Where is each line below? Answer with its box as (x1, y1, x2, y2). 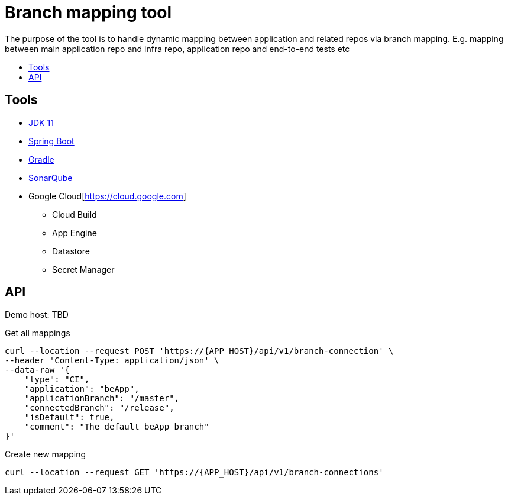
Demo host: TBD (5, 309, 69, 320)
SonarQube (28, 172, 73, 183)
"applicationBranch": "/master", (24, 393, 180, 404)
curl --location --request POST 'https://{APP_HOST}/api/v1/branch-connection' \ (5, 346, 394, 356)
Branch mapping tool (5, 2, 172, 22)
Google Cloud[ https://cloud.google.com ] (28, 191, 186, 201)
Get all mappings (5, 328, 70, 338)
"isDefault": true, (24, 412, 115, 422)
